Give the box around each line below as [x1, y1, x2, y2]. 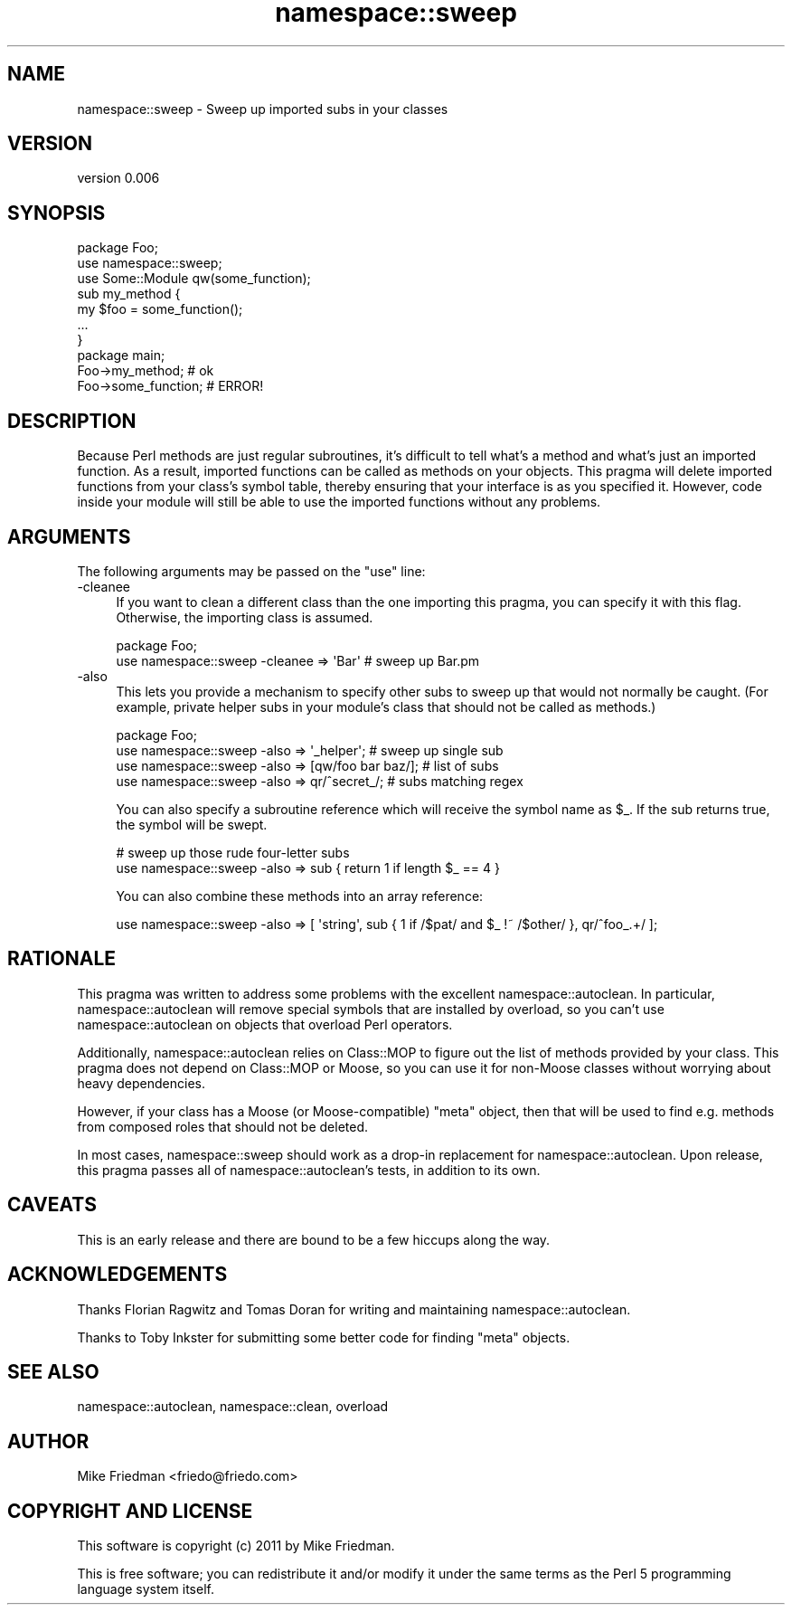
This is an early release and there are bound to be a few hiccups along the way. [77, 1231, 551, 1247]
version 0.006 [77, 170, 160, 186]
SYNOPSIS [7, 201, 106, 224]
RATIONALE [7, 947, 117, 971]
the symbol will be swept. [116, 816, 268, 832]
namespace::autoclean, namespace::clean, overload [77, 1399, 389, 1415]
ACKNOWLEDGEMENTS [7, 1263, 228, 1286]
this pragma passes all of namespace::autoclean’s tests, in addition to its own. [77, 1162, 541, 1178]
